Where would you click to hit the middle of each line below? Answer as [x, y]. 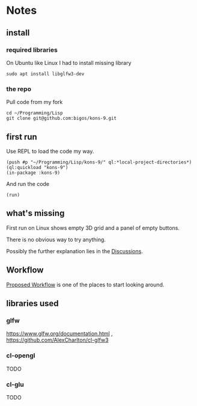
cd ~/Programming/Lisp [35, 113]
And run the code [28, 183]
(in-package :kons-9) [33, 173]
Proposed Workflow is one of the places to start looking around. [85, 285]
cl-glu [15, 384]
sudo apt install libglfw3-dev [45, 74]
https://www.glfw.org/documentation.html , [59, 334]
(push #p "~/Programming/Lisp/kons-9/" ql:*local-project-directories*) [99, 162]
